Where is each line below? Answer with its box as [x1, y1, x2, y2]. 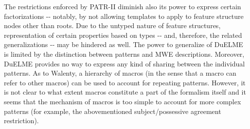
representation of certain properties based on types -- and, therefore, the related [4, 30, 242, 40]
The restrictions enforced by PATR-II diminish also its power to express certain [4, 1, 241, 11]
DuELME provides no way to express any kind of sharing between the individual [4, 58, 245, 68]
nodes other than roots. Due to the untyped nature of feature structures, [4, 20, 221, 31]
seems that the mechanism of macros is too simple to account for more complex [4, 96, 241, 106]
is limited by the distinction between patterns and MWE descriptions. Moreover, [4, 48, 245, 59]
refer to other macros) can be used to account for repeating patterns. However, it [4, 77, 246, 87]
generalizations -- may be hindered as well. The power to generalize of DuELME [4, 39, 243, 49]
